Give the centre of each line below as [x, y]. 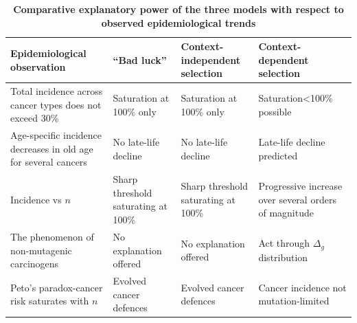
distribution [283, 257]
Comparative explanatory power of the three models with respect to [178, 9]
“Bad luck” [140, 59]
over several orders [297, 199]
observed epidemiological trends [178, 22]
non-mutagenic [41, 250]
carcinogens [35, 264]
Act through [284, 243]
